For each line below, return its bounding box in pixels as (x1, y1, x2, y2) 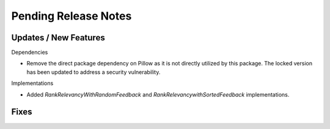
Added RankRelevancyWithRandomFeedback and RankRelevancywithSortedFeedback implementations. (26, 90, 290, 98)
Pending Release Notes (11, 9, 132, 23)
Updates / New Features (11, 32, 105, 43)
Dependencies (11, 49, 48, 56)
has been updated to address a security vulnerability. (26, 68, 161, 76)
